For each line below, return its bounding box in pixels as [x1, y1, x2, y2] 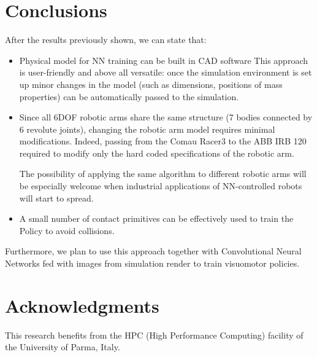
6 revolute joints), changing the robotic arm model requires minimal [19, 122, 275, 135]
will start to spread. [19, 191, 94, 204]
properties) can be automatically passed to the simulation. [19, 90, 239, 103]
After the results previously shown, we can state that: [5, 33, 207, 46]
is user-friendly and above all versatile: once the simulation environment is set [19, 66, 312, 79]
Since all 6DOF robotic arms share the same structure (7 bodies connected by [19, 111, 313, 124]
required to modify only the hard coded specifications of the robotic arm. [19, 146, 294, 159]
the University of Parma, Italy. [5, 340, 120, 353]
